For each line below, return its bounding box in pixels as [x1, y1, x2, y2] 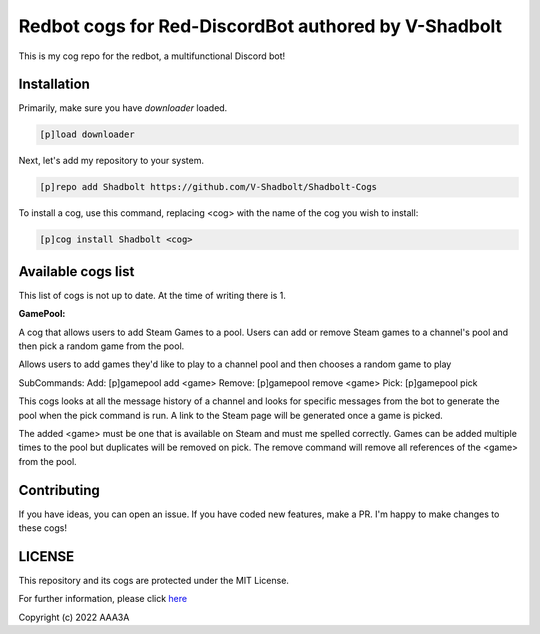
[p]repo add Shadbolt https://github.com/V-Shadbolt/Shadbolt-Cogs [39, 181, 378, 193]
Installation [18, 76, 90, 93]
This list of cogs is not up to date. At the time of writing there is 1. [18, 289, 287, 301]
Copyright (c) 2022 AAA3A [18, 611, 130, 623]
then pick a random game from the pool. [18, 340, 185, 352]
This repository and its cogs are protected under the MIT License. [18, 574, 290, 586]
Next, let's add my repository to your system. [18, 155, 205, 167]
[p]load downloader [39, 129, 135, 140]
